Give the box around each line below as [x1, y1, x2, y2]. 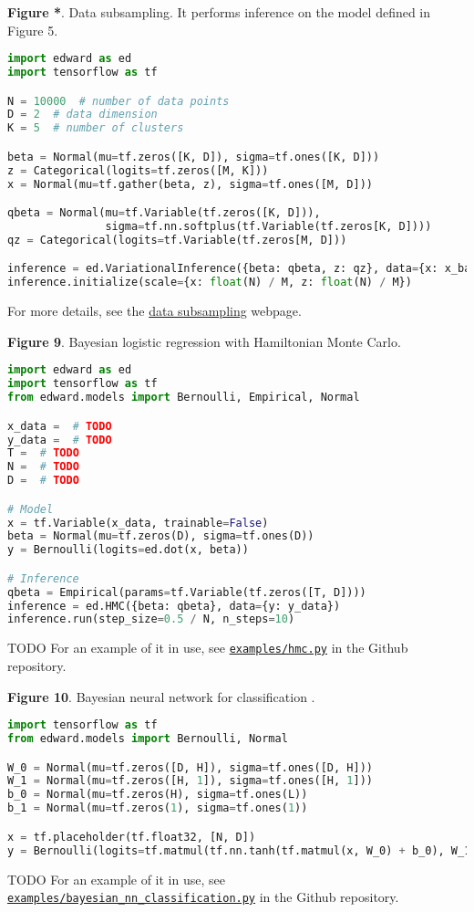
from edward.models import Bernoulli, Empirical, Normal [7, 391, 360, 404]
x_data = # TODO [7, 419, 112, 433]
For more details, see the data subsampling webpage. [7, 301, 302, 320]
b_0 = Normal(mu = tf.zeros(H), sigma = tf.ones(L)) [7, 788, 308, 802]
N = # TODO [7, 460, 79, 474]
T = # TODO [7, 446, 79, 460]
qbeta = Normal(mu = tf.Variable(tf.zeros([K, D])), [7, 206, 321, 220]
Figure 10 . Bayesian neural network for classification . [7, 687, 315, 706]
